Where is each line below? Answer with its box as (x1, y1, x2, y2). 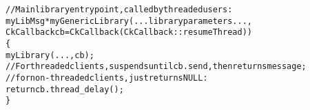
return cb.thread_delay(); (6, 84, 124, 94)
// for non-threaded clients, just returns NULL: (6, 72, 208, 83)
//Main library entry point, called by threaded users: (6, 5, 233, 14)
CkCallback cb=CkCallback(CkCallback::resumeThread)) (6, 27, 252, 38)
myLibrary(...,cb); (6, 50, 94, 60)
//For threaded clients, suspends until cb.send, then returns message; (6, 61, 307, 72)
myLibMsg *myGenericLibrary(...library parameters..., (6, 16, 252, 26)
